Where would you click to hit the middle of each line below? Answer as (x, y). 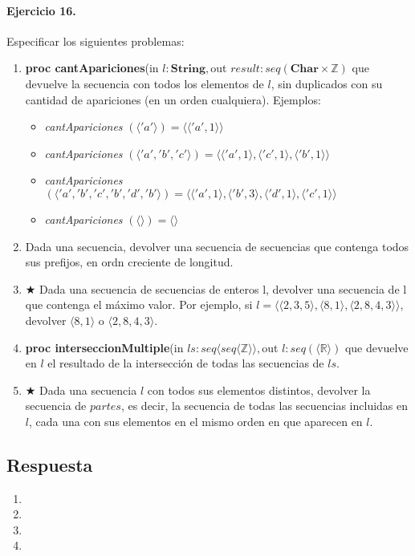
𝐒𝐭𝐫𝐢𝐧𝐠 (188, 69)
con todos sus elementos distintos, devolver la (259, 390)
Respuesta (50, 464)
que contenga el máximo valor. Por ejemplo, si (139, 304)
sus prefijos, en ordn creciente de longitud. (129, 262)
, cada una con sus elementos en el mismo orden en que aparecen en (195, 421)
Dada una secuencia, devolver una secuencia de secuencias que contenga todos (217, 246)
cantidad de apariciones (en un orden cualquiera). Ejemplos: (173, 99)
